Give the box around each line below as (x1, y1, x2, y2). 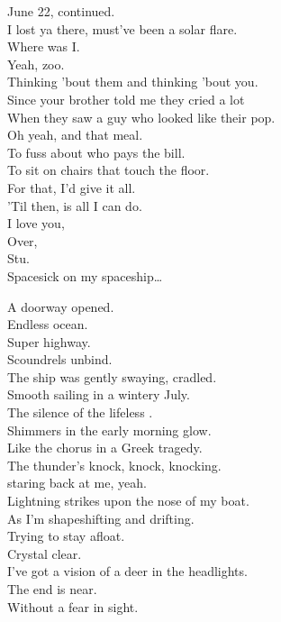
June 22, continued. (7, 2, 115, 20)
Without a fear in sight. (7, 597, 139, 616)
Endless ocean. (7, 315, 88, 334)
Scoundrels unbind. (7, 350, 113, 369)
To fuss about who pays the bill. (7, 142, 186, 161)
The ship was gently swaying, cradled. (7, 367, 217, 386)
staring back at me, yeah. (7, 473, 147, 492)
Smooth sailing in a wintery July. (7, 385, 190, 404)
